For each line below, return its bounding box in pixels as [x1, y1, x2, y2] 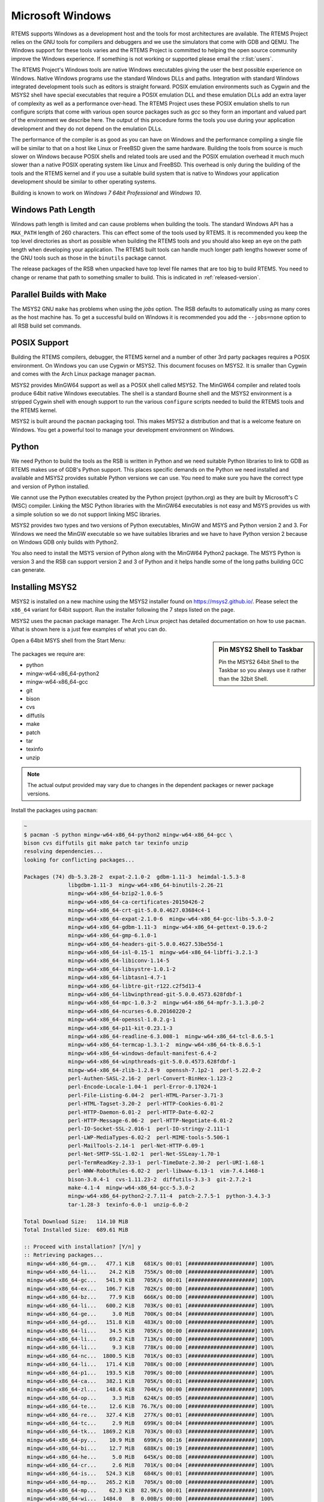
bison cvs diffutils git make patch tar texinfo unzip [23, 840, 188, 847]
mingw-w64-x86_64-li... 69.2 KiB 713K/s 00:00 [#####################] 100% [27, 1336, 274, 1343]
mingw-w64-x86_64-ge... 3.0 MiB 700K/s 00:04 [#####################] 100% [27, 1310, 274, 1317]
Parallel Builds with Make [11, 289, 107, 300]
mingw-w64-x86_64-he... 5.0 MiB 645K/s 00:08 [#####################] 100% [27, 1453, 274, 1460]
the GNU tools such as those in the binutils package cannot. [11, 254, 167, 261]
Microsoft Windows [11, 9, 111, 22]
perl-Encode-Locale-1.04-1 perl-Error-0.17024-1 [68, 1083, 217, 1090]
